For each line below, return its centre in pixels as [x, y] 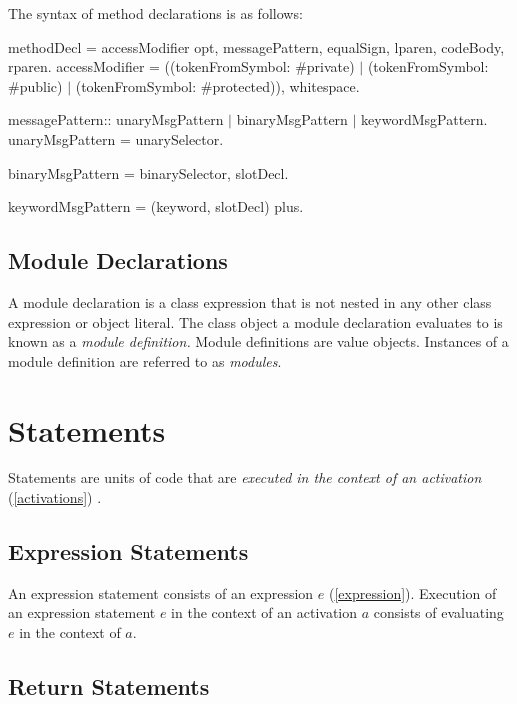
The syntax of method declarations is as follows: [155, 13]
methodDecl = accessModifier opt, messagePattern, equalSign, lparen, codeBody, [256, 46]
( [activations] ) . [55, 497]
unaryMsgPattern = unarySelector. [116, 138]
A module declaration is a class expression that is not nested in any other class [250, 301]
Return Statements [109, 686]
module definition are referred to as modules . [145, 360]
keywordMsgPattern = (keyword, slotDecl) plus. [156, 206]
